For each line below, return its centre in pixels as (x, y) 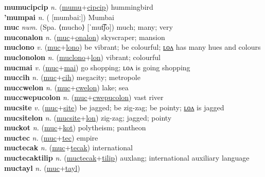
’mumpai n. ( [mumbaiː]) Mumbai (59, 17)
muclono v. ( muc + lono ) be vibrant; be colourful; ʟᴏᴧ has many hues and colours (132, 47)
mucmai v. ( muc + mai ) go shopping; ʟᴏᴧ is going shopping (97, 67)
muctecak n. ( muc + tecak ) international (68, 147)
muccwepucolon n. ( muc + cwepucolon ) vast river (84, 97)
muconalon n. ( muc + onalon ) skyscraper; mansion (85, 37)
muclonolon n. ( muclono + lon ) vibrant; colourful (82, 57)
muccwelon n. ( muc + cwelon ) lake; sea (66, 87)
